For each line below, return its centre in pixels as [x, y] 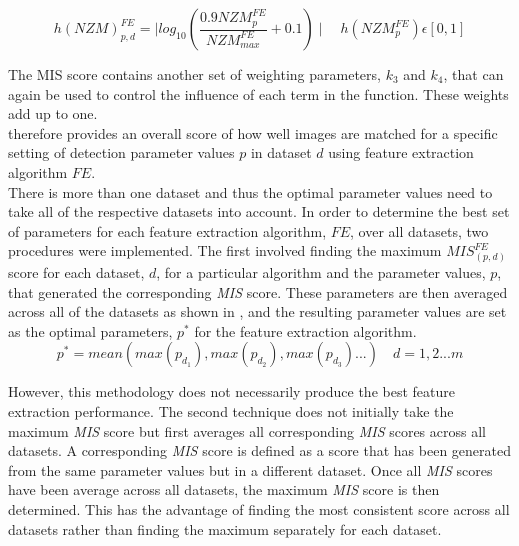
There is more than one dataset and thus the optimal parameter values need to [250, 191]
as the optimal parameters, [90, 330]
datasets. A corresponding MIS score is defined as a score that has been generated [260, 450]
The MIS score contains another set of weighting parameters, [194, 74]
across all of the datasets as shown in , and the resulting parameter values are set [257, 311]
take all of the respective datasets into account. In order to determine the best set [259, 211]
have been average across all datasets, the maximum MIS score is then [224, 489]
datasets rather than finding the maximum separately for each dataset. [225, 528]
